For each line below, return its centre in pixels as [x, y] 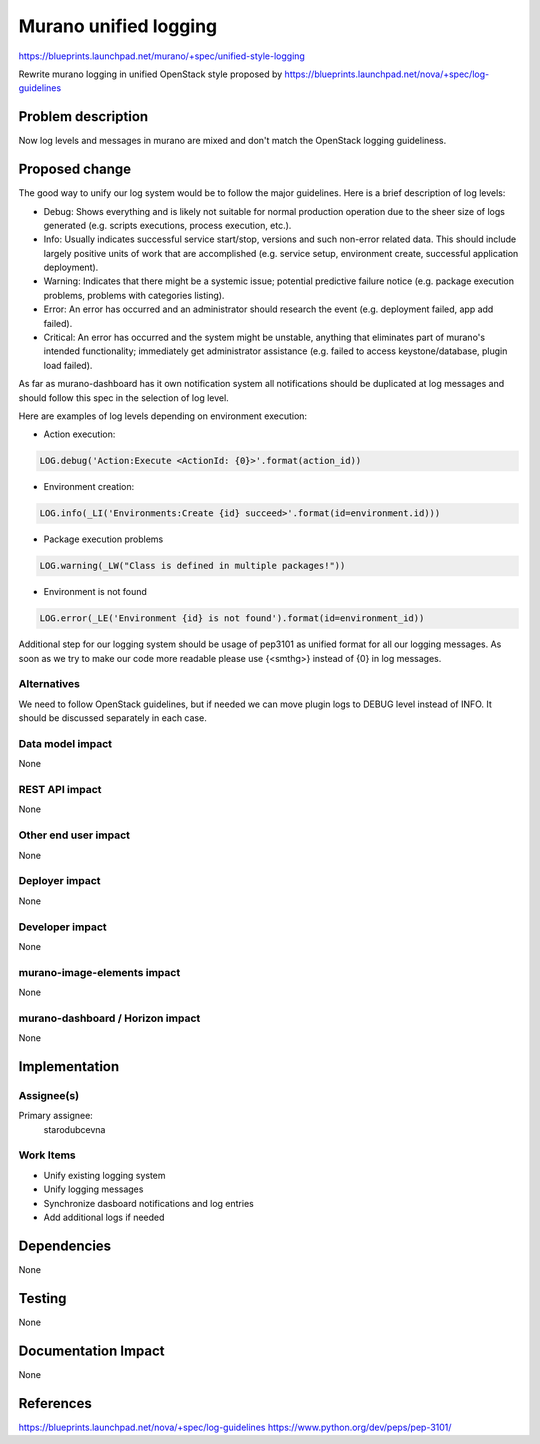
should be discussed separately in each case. [112, 718]
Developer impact [62, 927]
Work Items [47, 1155]
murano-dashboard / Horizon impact [109, 1018]
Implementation [69, 1066]
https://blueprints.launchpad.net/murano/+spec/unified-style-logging [161, 56]
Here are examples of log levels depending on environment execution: [163, 416]
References [55, 1403]
